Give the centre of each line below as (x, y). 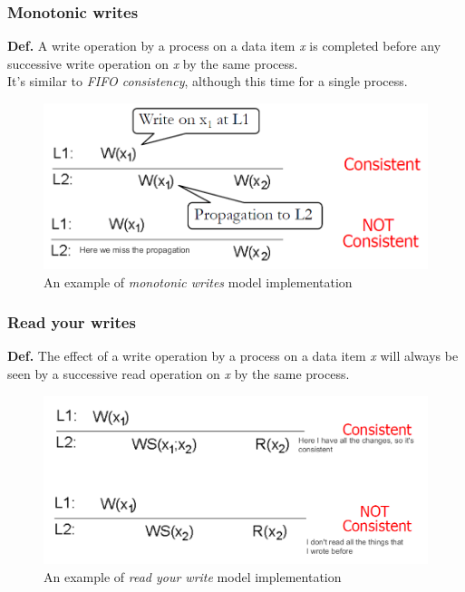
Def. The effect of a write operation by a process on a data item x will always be (233, 356)
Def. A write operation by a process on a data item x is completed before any (224, 46)
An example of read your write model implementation (193, 577)
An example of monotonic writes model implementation (198, 281)
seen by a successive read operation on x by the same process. (179, 374)
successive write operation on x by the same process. (153, 63)
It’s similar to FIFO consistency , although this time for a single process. (208, 81)
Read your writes (72, 322)
